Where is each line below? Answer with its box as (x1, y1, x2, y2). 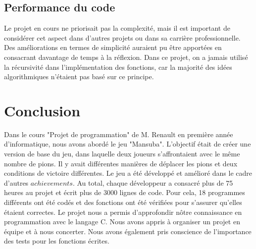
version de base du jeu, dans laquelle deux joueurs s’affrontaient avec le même (4, 149, 240, 159)
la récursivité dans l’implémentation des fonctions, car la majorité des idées (4, 61, 232, 72)
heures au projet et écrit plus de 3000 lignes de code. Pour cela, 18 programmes (4, 187, 245, 198)
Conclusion (4, 100, 81, 120)
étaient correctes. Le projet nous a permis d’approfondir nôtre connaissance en (4, 206, 242, 217)
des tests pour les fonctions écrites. (4, 236, 109, 246)
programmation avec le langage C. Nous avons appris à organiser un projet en (4, 216, 240, 227)
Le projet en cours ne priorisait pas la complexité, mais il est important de (4, 23, 230, 33)
